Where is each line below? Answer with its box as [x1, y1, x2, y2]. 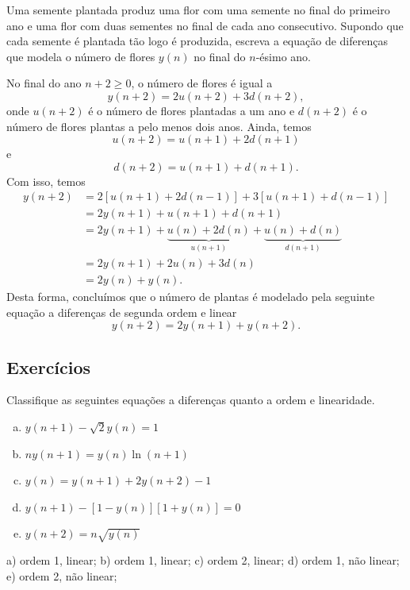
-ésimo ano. [255, 48, 311, 64]
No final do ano [6, 75, 82, 91]
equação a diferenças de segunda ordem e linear [6, 303, 237, 320]
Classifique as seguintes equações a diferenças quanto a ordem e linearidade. [6, 391, 375, 408]
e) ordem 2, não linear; [6, 567, 117, 584]
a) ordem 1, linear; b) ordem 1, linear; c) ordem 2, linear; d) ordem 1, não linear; [6, 552, 400, 569]
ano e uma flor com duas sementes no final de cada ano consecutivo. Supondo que [6, 17, 404, 33]
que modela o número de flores [6, 48, 155, 64]
